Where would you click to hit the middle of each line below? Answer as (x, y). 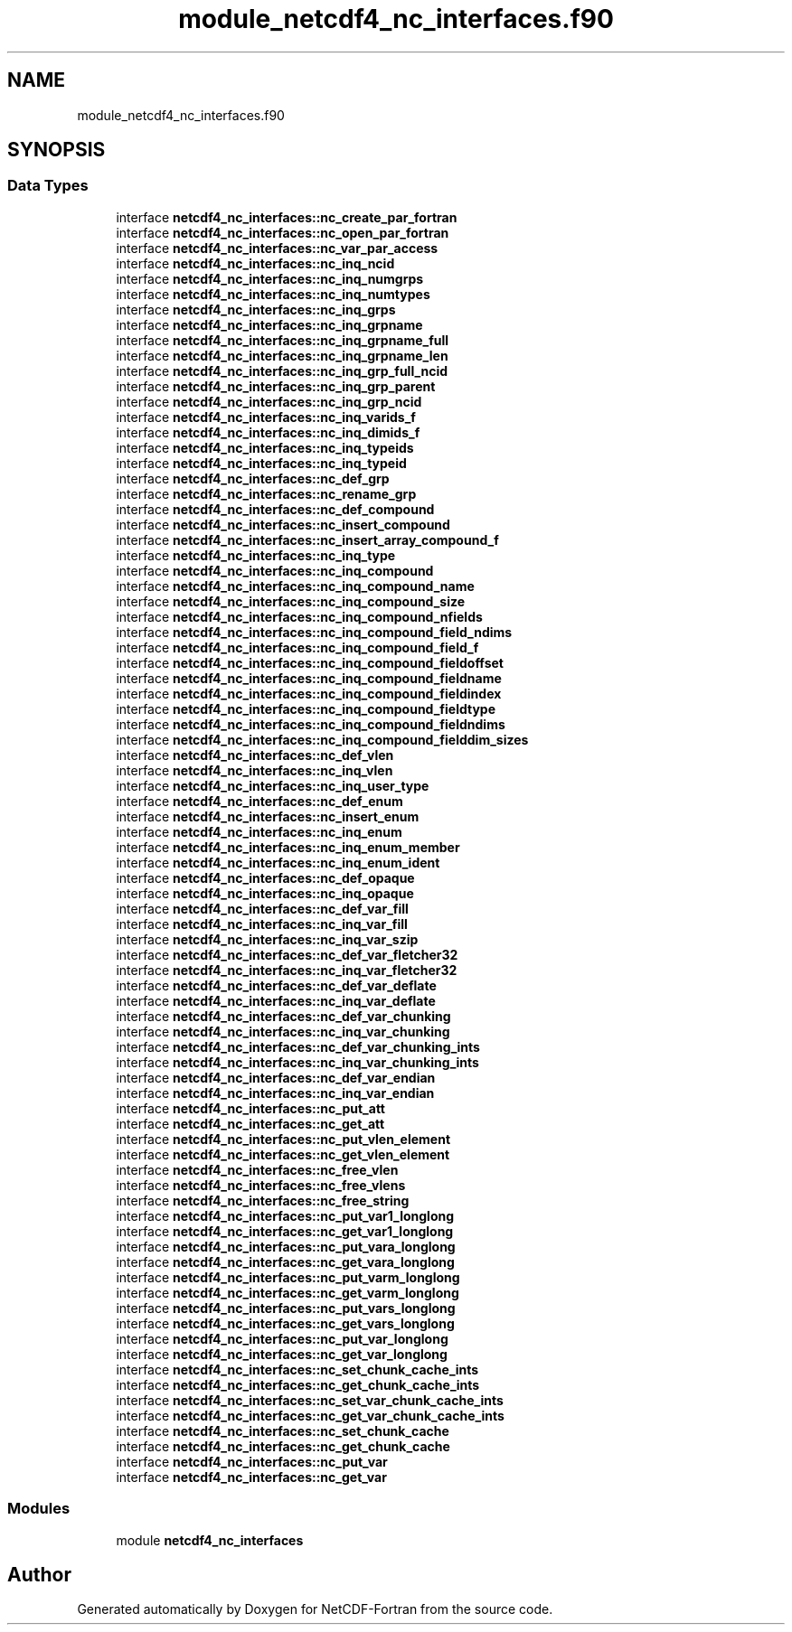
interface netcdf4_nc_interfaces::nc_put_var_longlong (282, 1338)
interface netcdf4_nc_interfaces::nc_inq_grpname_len (282, 355)
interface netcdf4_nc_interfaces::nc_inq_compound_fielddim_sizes (322, 739)
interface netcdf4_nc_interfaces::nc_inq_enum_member (288, 847)
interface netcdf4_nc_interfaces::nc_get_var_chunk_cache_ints (310, 1415)
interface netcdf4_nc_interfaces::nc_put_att (250, 1108)
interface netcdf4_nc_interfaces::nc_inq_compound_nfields (299, 616)
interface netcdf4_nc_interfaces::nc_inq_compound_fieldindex (309, 693)
